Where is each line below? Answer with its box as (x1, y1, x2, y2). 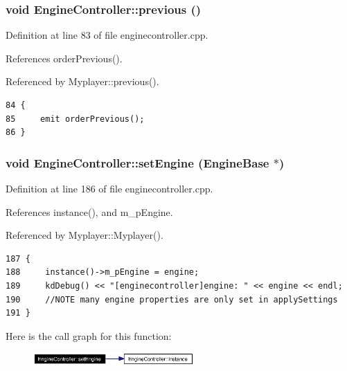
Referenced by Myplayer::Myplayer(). (6, 228, 163, 242)
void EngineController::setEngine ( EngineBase (6, 154, 269, 171)
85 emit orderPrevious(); (6, 114, 145, 124)
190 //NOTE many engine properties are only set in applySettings (6, 294, 338, 305)
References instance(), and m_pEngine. (6, 204, 173, 219)
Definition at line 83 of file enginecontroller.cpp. (6, 28, 208, 42)
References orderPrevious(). (6, 51, 123, 65)
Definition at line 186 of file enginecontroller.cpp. (6, 181, 213, 195)
